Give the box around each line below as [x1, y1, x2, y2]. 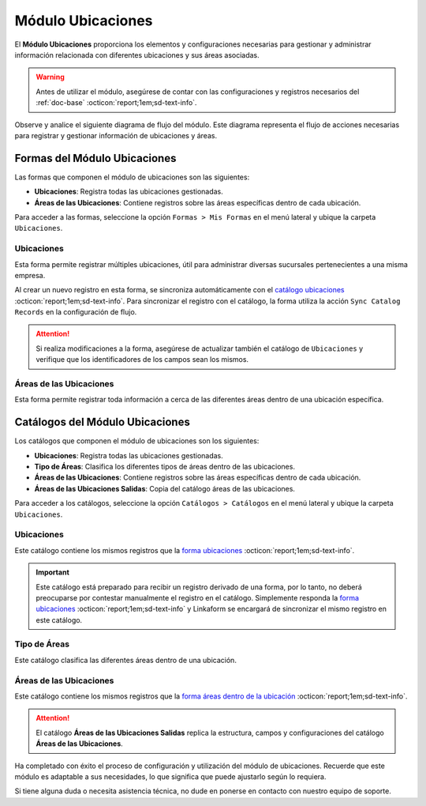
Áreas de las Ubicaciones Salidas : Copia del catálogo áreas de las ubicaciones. [34, 484, 296, 493]
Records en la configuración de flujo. [14, 307, 137, 317]
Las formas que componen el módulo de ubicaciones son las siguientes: [14, 172, 250, 182]
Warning [35, 72, 65, 82]
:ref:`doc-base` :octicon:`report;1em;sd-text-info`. [35, 98, 197, 107]
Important [35, 567, 70, 577]
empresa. [14, 270, 46, 280]
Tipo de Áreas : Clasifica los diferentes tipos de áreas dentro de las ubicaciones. [34, 462, 296, 472]
